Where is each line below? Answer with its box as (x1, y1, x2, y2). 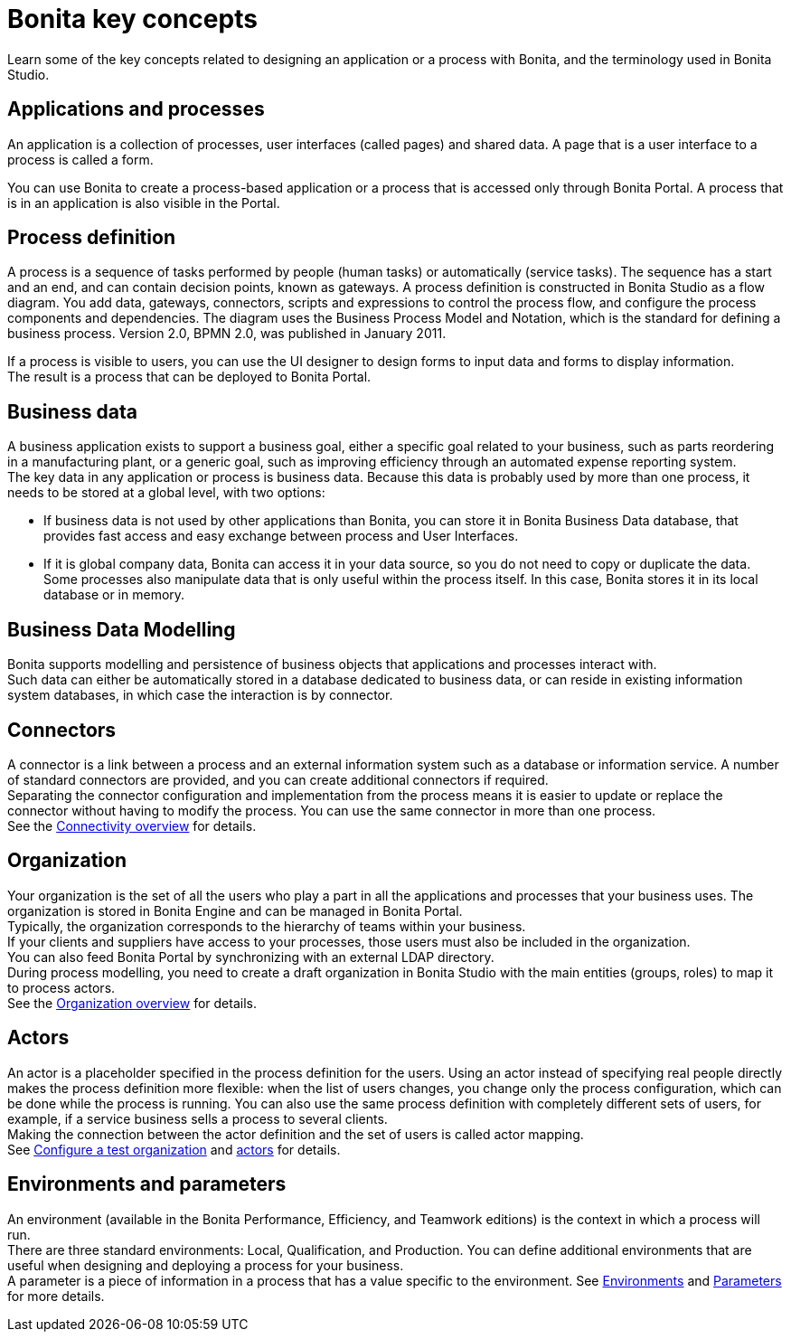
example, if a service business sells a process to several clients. (7, 1110, 388, 1127)
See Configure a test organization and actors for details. (7, 1141, 341, 1157)
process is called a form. (7, 151, 154, 167)
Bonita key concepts (7, 4, 258, 34)
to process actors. (7, 979, 116, 995)
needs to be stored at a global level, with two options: (7, 485, 325, 501)
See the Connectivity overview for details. (7, 817, 257, 834)
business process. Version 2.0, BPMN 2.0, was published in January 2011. (7, 325, 447, 342)
